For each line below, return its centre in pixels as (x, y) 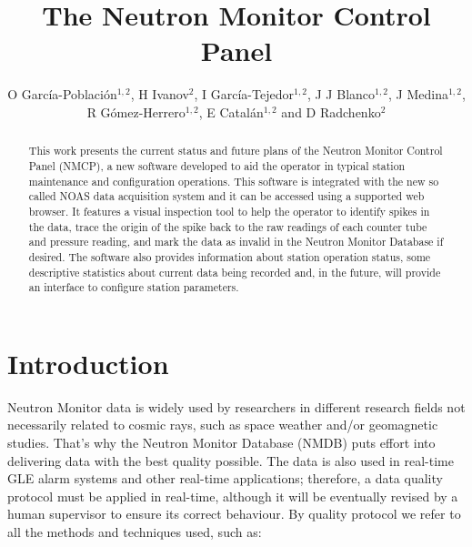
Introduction (88, 363)
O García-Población (62, 94)
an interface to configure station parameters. (134, 287)
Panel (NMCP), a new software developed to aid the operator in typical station (217, 165)
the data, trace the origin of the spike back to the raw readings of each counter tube (228, 226)
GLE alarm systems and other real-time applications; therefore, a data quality (225, 478)
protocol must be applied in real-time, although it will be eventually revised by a (233, 496)
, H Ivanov (160, 94)
